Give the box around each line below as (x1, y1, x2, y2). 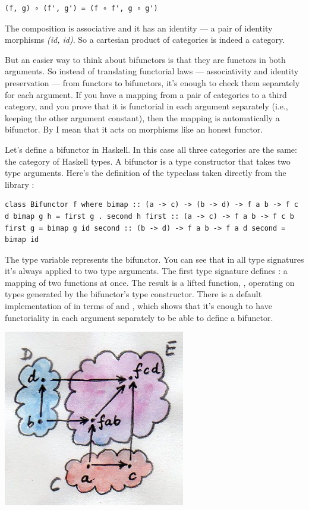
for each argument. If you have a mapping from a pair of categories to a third (5, 88, 287, 100)
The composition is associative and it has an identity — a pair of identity (5, 21, 273, 34)
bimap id (5, 235, 39, 244)
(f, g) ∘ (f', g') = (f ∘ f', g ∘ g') (5, 4, 158, 12)
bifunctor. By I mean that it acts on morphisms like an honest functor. (5, 123, 263, 136)
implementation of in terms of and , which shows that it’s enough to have (5, 300, 272, 312)
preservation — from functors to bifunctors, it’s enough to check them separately (5, 76, 300, 89)
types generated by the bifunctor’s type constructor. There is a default (5, 288, 262, 300)
